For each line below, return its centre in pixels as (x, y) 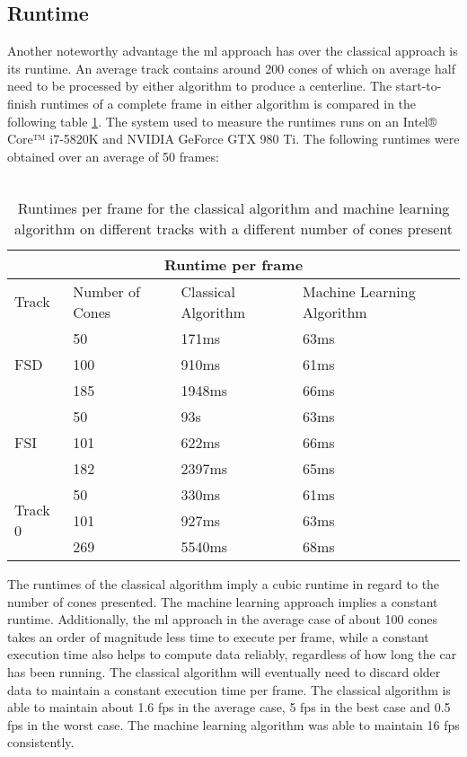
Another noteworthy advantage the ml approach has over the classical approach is (233, 51)
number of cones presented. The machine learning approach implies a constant (223, 601)
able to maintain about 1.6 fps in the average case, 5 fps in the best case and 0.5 (229, 707)
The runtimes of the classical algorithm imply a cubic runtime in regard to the (224, 583)
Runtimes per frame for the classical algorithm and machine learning (233, 207)
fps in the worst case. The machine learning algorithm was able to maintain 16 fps (233, 724)
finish (22, 103)
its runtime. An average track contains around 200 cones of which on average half (231, 68)
